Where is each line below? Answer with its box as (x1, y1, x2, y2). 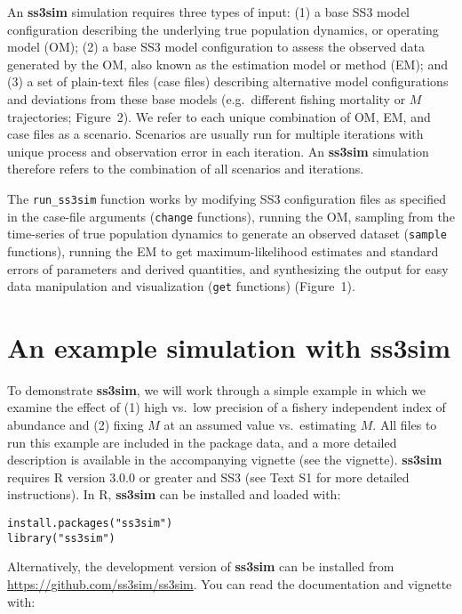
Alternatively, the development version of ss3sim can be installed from (7, 557, 394, 576)
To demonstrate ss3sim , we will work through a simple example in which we (7, 380, 426, 399)
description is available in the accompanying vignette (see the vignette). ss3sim (7, 450, 442, 469)
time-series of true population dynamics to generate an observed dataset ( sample (7, 224, 447, 243)
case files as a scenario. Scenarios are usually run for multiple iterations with (7, 125, 424, 143)
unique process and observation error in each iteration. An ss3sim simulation (7, 141, 429, 160)
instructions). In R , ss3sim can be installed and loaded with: (7, 485, 341, 504)
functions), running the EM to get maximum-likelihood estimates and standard (7, 241, 439, 260)
